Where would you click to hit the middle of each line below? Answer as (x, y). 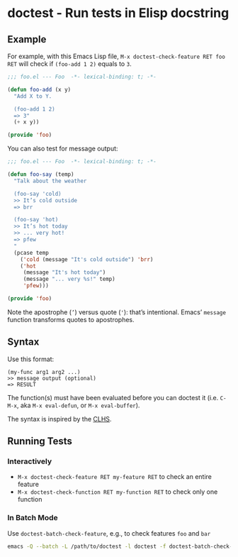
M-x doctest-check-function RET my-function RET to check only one (118, 492)
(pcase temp (32, 253)
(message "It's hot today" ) (64, 272)
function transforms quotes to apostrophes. (71, 319)
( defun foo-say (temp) (41, 175)
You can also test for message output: (63, 149)
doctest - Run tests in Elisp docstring (118, 13)
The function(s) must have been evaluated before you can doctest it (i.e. (113, 397)
